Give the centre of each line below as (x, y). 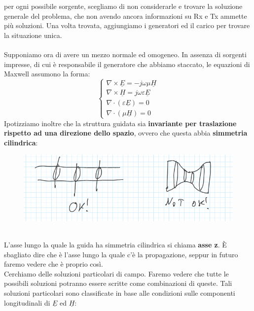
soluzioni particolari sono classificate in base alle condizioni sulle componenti (120, 293)
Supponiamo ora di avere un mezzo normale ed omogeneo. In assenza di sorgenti (125, 54)
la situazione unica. (33, 35)
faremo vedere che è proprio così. (54, 264)
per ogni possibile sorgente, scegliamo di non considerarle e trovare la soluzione (123, 6)
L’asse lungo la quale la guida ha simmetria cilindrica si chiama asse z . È (115, 245)
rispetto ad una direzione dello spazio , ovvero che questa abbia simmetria (126, 133)
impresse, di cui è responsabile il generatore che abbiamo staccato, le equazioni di (127, 64)
